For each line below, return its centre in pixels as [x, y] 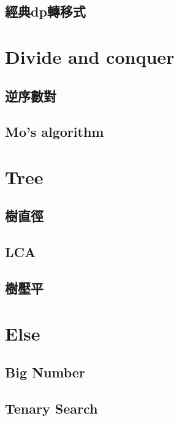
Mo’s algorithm [55, 132]
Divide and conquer [90, 56]
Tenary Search [51, 408]
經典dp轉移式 [45, 11]
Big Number [45, 372]
